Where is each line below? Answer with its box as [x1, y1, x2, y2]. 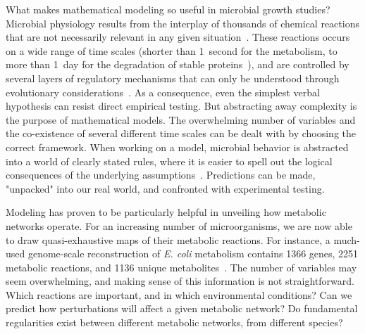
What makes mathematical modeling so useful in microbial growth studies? [6, 2, 330, 16]
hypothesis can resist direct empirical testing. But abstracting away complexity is [6, 98, 357, 113]
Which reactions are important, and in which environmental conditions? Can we [6, 287, 352, 302]
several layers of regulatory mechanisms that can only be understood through [6, 70, 340, 85]
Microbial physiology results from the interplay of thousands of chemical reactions [6, 15, 359, 30]
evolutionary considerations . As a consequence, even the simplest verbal [6, 84, 320, 99]
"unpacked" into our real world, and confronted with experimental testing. [6, 181, 325, 195]
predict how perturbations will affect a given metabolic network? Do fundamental [6, 301, 358, 316]
